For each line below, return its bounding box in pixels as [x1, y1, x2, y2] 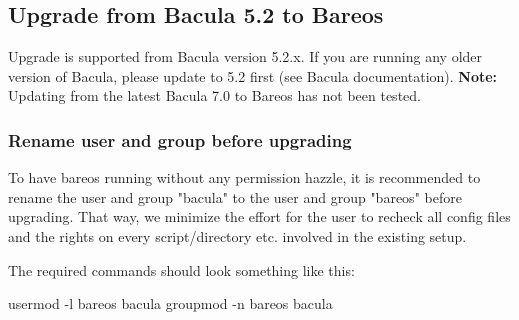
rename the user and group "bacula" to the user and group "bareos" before [8, 186, 462, 207]
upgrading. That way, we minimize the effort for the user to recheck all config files [8, 206, 511, 227]
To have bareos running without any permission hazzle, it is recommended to [8, 167, 481, 188]
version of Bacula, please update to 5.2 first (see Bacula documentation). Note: [8, 65, 498, 86]
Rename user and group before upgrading [8, 127, 352, 152]
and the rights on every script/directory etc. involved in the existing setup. [8, 225, 467, 246]
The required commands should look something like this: [8, 259, 355, 280]
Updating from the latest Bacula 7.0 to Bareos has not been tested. [8, 85, 421, 106]
